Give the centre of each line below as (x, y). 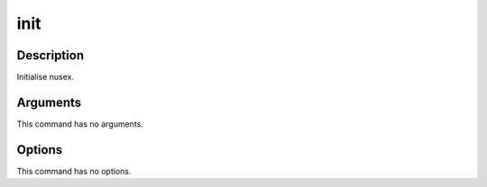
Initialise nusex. (45, 77)
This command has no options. (74, 171)
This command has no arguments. (80, 124)
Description (51, 55)
